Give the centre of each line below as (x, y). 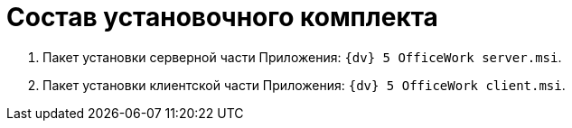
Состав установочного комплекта (222, 17)
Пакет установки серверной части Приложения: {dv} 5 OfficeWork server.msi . (302, 57)
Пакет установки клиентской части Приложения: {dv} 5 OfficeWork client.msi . (304, 85)
